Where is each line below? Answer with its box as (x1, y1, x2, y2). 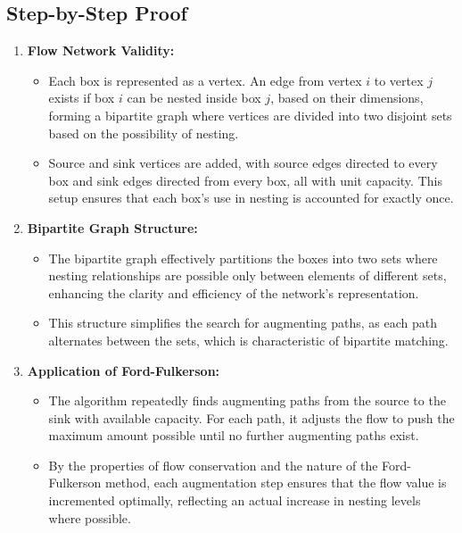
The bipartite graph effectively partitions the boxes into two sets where (48, 248, 438, 267)
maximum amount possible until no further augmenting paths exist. (48, 426, 419, 445)
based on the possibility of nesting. (48, 123, 239, 142)
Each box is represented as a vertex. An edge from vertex (48, 71, 362, 89)
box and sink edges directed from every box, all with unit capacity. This (48, 171, 442, 189)
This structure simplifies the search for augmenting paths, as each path (48, 313, 438, 332)
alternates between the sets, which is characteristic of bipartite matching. (48, 330, 449, 349)
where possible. (48, 508, 131, 527)
